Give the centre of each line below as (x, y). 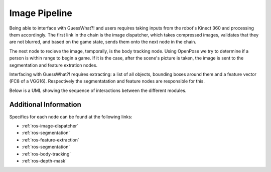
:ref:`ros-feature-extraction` (51, 139)
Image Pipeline (41, 13)
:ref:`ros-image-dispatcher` (50, 125)
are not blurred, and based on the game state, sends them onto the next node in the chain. (103, 42)
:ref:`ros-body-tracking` (46, 154)
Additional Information (45, 105)
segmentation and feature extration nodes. (53, 65)
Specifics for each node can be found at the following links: (71, 116)
